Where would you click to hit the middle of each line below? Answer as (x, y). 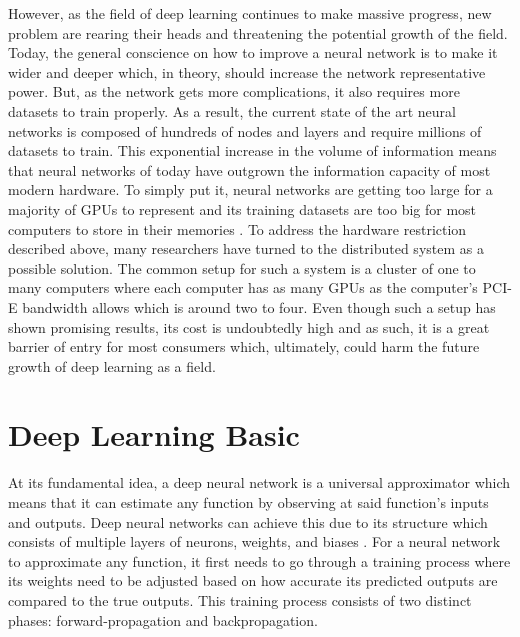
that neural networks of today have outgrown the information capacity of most (249, 169)
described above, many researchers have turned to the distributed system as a (246, 248)
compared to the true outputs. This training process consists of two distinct (240, 599)
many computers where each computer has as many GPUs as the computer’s (243, 287)
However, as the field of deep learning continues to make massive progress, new (250, 13)
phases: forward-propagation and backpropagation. (163, 619)
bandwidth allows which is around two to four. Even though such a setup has (259, 306)
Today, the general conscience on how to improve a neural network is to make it (253, 52)
